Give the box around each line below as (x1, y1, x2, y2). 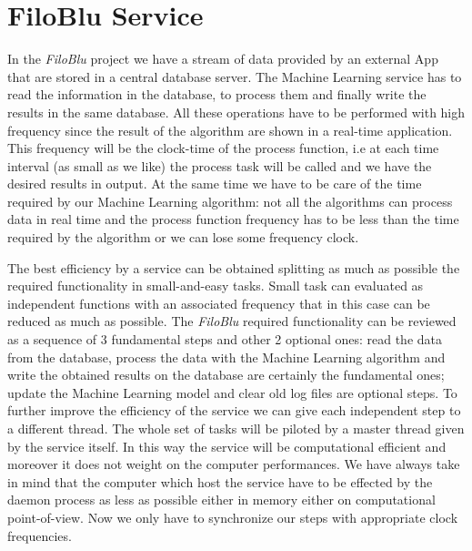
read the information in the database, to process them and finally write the (7, 85, 427, 104)
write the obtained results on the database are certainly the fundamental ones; (7, 365, 445, 384)
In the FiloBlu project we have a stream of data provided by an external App (7, 49, 438, 68)
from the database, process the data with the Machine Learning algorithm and (7, 347, 446, 366)
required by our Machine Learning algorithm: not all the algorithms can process (7, 191, 453, 210)
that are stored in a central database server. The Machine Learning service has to (7, 66, 462, 86)
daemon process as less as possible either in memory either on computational (7, 490, 436, 509)
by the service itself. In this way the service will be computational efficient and (7, 436, 447, 455)
